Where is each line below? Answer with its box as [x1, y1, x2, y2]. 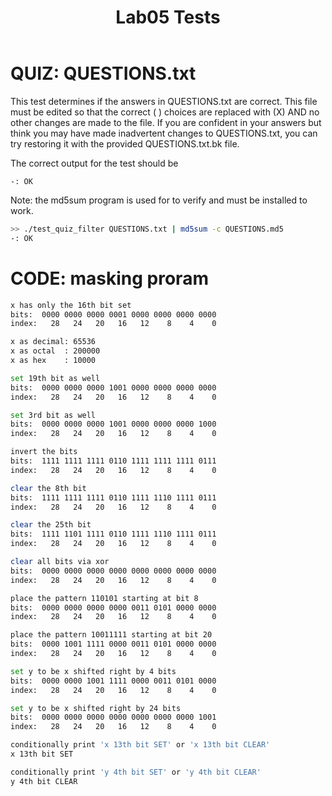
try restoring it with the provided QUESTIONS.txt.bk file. [10, 137, 240, 150]
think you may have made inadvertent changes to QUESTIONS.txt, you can [10, 127, 318, 139]
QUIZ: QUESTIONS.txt [10, 62, 197, 85]
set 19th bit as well [10, 373, 101, 383]
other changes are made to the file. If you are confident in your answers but [10, 116, 322, 128]
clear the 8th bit [10, 483, 87, 493]
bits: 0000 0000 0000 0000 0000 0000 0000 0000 [10, 566, 217, 576]
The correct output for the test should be [10, 157, 179, 169]
